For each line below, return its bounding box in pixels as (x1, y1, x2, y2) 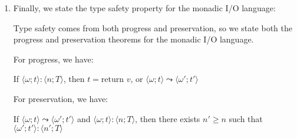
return (101, 75, 124, 84)
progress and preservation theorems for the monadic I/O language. (13, 33, 254, 45)
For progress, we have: (13, 52, 94, 65)
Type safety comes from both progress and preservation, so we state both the (13, 21, 292, 34)
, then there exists (135, 112, 200, 124)
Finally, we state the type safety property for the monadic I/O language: (13, 2, 276, 14)
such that (229, 112, 263, 124)
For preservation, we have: (13, 92, 108, 104)
